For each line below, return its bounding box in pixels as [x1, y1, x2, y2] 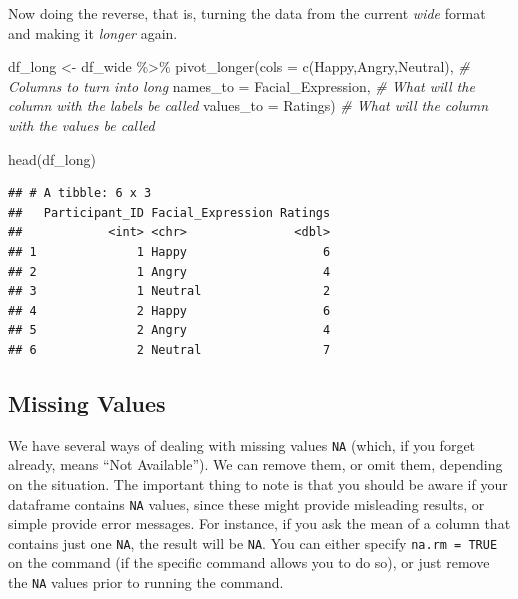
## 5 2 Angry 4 [8, 323, 331, 338]
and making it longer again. [8, 22, 178, 43]
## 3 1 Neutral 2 [8, 284, 331, 299]
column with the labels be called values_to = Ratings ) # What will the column [8, 95, 489, 116]
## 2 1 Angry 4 [8, 264, 331, 279]
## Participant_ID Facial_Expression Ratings [8, 205, 331, 220]
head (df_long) [8, 148, 96, 169]
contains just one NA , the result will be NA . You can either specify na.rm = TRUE [8, 532, 498, 553]
